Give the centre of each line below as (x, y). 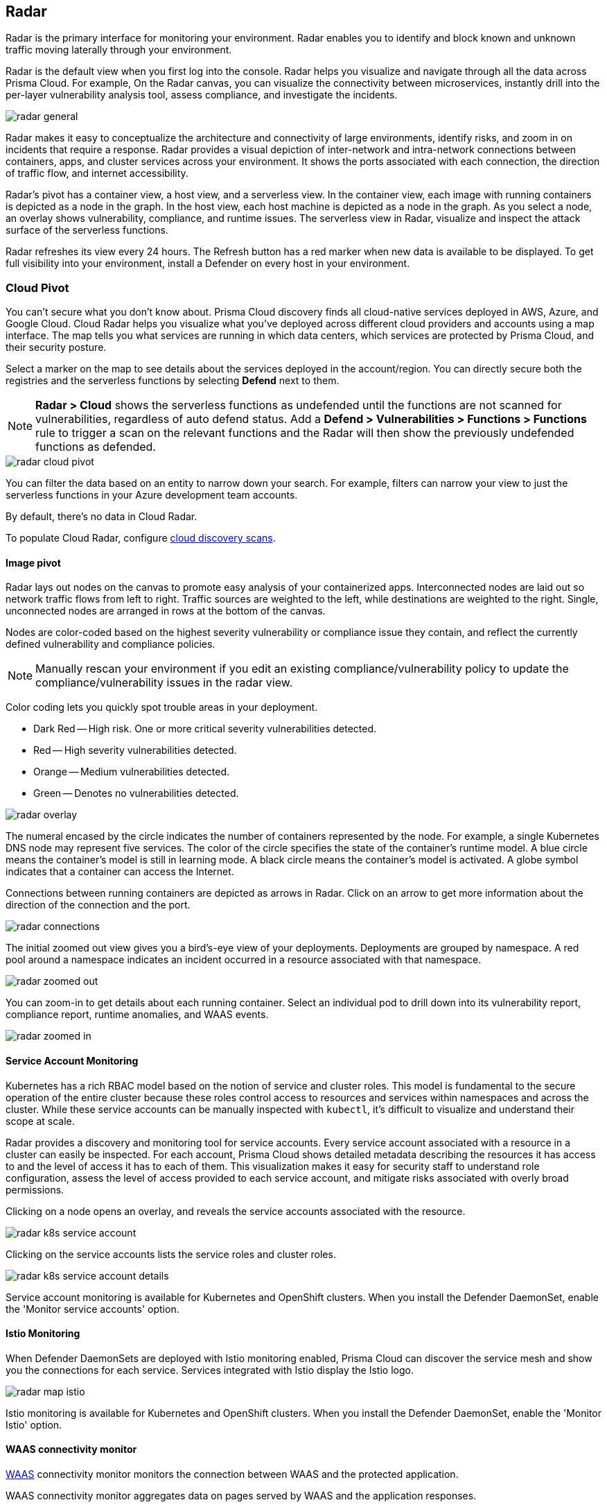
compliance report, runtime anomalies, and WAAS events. (137, 1015)
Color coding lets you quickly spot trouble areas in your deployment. (162, 707)
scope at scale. (40, 1121)
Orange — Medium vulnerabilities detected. (132, 772)
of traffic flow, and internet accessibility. (97, 173)
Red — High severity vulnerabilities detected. (135, 750)
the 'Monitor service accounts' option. (93, 1309)
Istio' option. (34, 1424)
